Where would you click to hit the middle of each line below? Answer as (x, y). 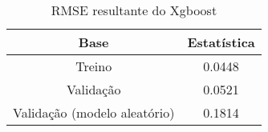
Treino (94, 66)
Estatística (221, 42)
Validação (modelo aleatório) (94, 112)
